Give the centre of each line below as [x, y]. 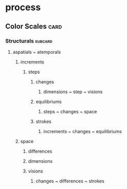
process [23, 7]
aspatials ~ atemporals [37, 52]
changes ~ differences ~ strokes [70, 181]
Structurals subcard [29, 41]
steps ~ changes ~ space [70, 111]
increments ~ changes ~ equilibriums [82, 131]
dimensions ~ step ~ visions [73, 92]
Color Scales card [34, 26]
